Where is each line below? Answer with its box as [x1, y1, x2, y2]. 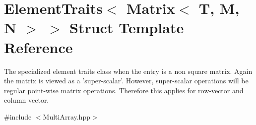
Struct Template [69, 17, 184, 38]
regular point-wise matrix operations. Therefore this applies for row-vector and [4, 85, 244, 95]
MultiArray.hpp [43, 111, 90, 122]
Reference [4, 37, 73, 57]
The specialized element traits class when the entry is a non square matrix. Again [4, 65, 253, 76]
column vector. [4, 95, 49, 105]
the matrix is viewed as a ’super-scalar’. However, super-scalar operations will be [4, 75, 249, 86]
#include [4, 111, 32, 122]
